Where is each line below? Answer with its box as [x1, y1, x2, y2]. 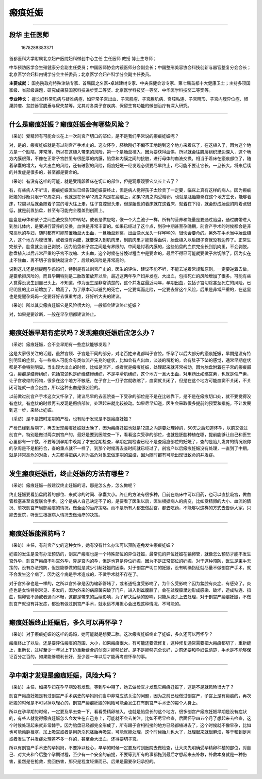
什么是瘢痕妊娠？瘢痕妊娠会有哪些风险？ [9, 121, 131, 129]
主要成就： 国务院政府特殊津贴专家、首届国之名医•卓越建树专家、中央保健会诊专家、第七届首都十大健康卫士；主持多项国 [9, 80, 251, 86]
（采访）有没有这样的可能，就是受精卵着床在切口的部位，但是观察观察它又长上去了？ [9, 178, 179, 184]
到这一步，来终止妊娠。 [9, 407, 56, 413]
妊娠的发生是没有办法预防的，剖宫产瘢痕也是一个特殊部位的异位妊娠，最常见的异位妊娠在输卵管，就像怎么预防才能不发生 [9, 551, 251, 557]
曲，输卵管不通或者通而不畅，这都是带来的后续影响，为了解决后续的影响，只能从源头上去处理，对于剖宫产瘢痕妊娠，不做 [9, 594, 251, 600]
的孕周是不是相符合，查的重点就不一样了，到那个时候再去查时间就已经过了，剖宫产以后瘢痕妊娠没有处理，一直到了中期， [9, 445, 251, 451]
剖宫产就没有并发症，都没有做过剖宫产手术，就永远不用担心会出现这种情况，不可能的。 [9, 601, 183, 606]
